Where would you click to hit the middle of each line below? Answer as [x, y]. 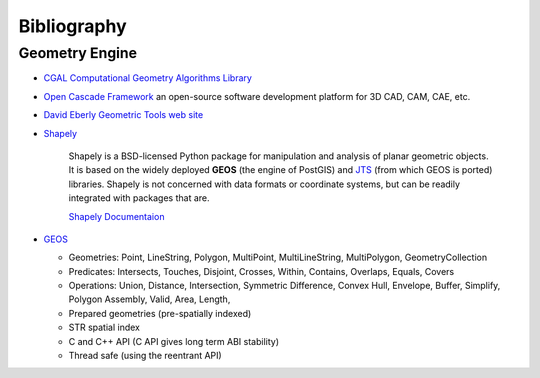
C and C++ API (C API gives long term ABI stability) [174, 341]
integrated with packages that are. [139, 198]
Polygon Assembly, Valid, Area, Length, [149, 299]
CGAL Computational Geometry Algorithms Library [147, 78]
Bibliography [72, 26]
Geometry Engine [78, 53]
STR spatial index [104, 327]
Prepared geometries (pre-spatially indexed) [160, 313]
